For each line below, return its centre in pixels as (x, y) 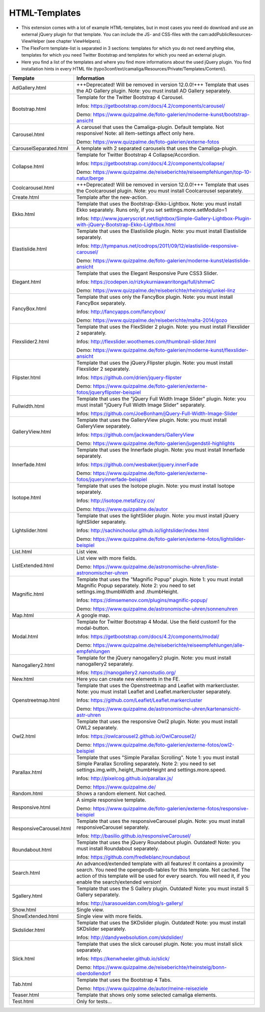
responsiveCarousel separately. (113, 827)
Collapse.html (28, 166)
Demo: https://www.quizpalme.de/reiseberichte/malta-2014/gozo (152, 320)
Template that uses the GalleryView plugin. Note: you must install (151, 420)
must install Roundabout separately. (118, 849)
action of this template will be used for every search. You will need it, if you (163, 876)
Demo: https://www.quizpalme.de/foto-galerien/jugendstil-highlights (156, 443)
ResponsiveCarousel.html (41, 828)
